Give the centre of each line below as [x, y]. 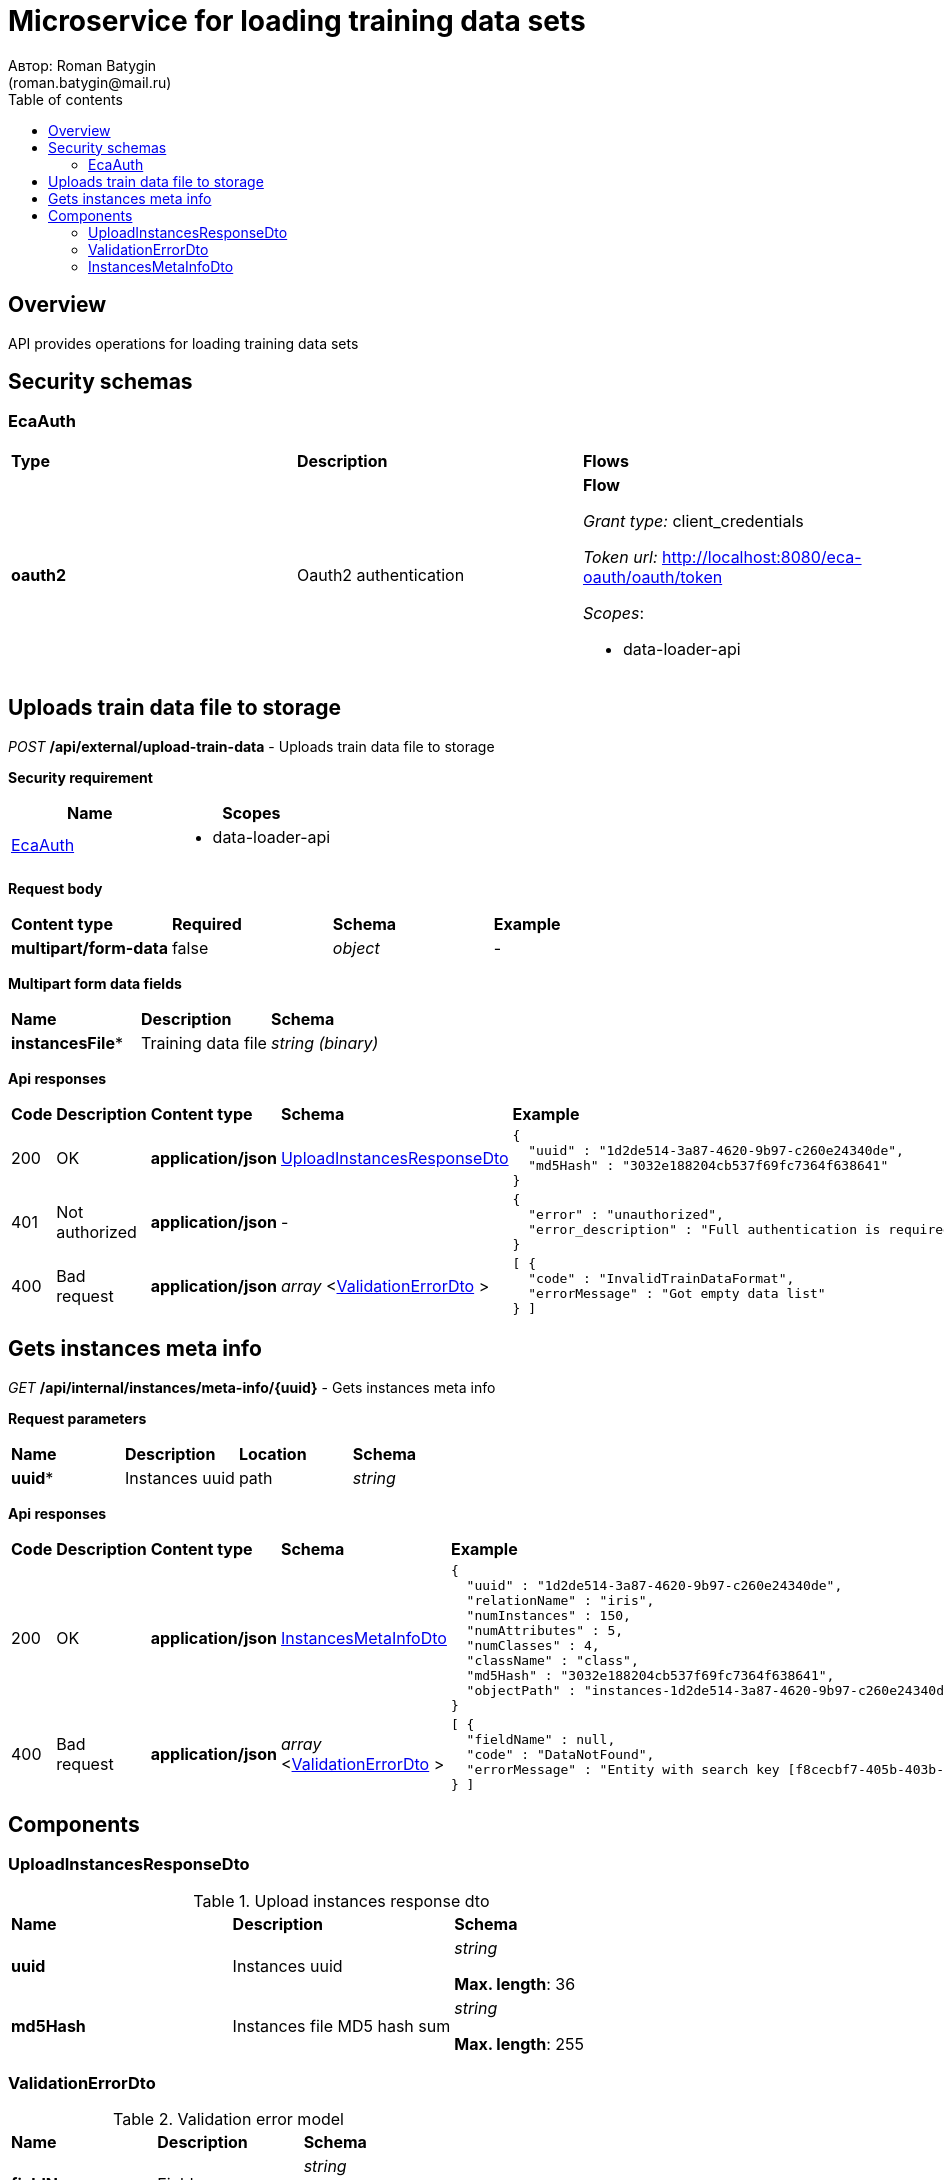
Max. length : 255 [519, 2043]
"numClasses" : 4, [533, 1645]
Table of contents [65, 99]
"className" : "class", [552, 1660]
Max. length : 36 [515, 1983]
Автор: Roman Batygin [82, 65]
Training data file [203, 1042]
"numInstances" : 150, [548, 1615]
